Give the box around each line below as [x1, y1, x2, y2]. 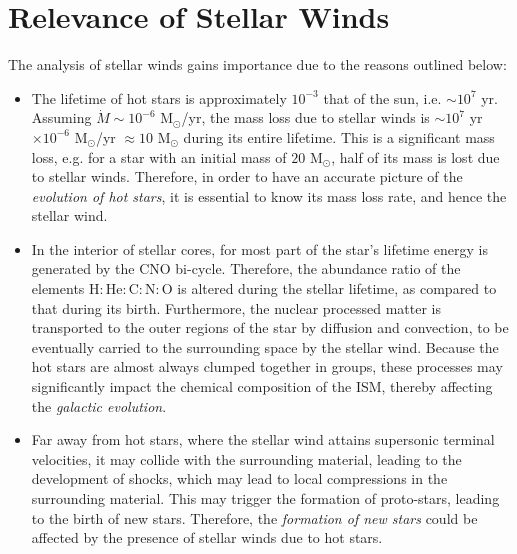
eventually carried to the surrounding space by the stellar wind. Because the [31, 336, 499, 357]
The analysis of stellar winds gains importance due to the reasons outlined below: [8, 54, 507, 75]
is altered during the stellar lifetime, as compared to [177, 278, 497, 299]
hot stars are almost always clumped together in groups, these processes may [31, 356, 503, 377]
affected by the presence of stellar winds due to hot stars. [31, 527, 383, 548]
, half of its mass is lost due [331, 146, 500, 167]
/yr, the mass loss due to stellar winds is [181, 107, 430, 128]
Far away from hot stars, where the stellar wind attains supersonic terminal [31, 429, 495, 450]
